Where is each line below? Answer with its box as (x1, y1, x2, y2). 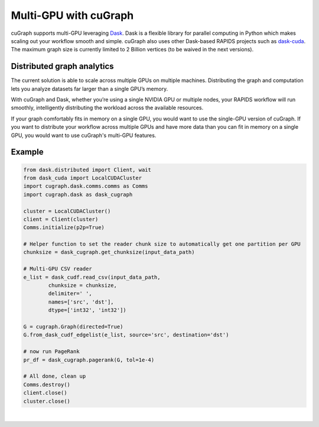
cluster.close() (23, 397, 71, 405)
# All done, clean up (23, 373, 86, 380)
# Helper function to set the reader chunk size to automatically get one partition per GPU (23, 241, 301, 247)
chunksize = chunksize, (48, 282, 118, 289)
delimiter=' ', (48, 290, 93, 297)
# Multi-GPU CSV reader (23, 266, 93, 272)
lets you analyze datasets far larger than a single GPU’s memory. (11, 85, 168, 92)
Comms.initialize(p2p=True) (23, 224, 105, 231)
